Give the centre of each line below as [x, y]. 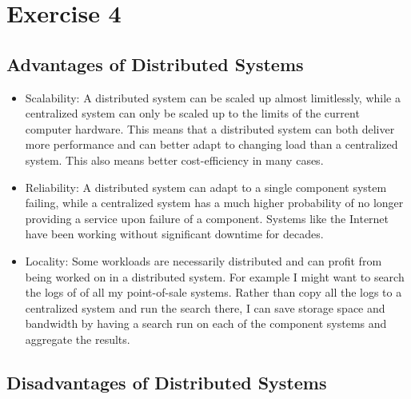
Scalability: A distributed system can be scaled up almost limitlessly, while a [213, 97]
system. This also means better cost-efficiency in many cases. [174, 160]
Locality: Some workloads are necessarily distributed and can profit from [204, 260]
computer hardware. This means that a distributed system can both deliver [210, 128]
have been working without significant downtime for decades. [174, 234]
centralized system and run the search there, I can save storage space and [205, 307]
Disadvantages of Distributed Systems [167, 382]
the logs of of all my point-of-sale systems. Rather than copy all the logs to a [213, 292]
